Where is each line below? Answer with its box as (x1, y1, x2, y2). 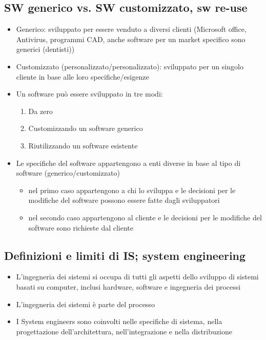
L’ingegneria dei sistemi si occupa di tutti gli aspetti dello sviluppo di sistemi (16, 271, 259, 282)
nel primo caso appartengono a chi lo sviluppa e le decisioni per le (28, 184, 236, 195)
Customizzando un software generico (28, 123, 143, 134)
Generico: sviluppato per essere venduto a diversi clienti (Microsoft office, (16, 24, 247, 34)
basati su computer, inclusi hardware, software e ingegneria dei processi (16, 281, 241, 292)
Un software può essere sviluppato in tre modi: (16, 88, 163, 99)
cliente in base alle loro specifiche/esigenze (16, 71, 149, 82)
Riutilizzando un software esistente (28, 140, 138, 150)
